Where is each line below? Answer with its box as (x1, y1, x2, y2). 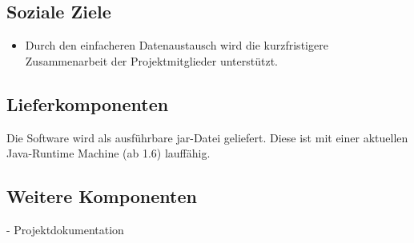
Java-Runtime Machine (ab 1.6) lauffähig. (6, 145, 211, 161)
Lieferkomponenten (6, 91, 169, 116)
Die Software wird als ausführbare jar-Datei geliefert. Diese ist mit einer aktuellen (6, 129, 408, 145)
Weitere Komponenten (6, 184, 197, 209)
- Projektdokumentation (6, 221, 124, 237)
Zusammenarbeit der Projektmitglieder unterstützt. (25, 52, 278, 69)
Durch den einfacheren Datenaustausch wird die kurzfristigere (25, 37, 328, 54)
